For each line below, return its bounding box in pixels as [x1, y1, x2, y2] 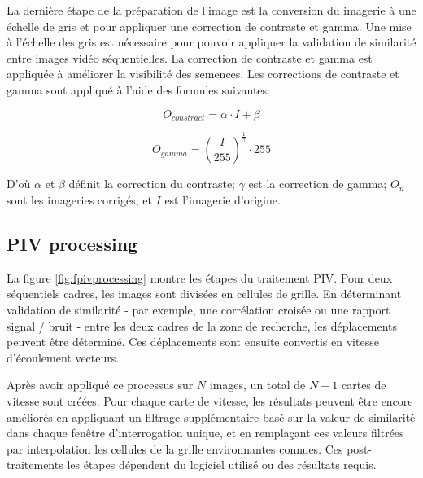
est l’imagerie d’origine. [164, 191, 281, 208]
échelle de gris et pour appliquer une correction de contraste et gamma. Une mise [7, 17, 412, 34]
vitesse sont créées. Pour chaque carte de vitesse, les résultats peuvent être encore [7, 392, 413, 409]
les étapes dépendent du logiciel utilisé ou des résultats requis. [67, 456, 377, 473]
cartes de [341, 376, 386, 393]
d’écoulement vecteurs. [7, 349, 120, 366]
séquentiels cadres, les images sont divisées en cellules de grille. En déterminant [7, 285, 402, 302]
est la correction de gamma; [248, 175, 387, 192]
